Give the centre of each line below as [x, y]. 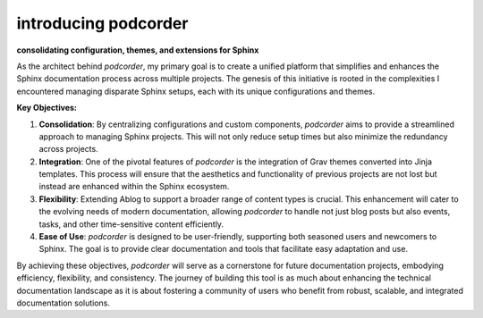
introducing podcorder [102, 23]
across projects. [68, 149]
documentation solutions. [64, 303]
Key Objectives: [47, 108]
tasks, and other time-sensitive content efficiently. [131, 224]
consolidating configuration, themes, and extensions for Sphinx [138, 50]
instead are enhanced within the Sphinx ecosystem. [134, 187]
